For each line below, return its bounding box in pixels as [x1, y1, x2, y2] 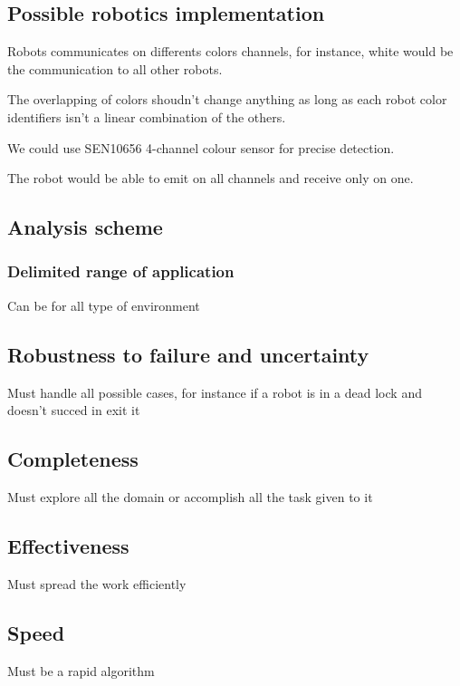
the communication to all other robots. [7, 59, 223, 78]
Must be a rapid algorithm [7, 661, 155, 680]
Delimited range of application [7, 260, 235, 283]
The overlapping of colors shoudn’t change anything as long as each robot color [7, 90, 447, 109]
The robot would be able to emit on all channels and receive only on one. [7, 169, 414, 188]
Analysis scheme [7, 213, 163, 241]
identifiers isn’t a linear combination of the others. [7, 107, 286, 126]
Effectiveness [7, 531, 129, 559]
